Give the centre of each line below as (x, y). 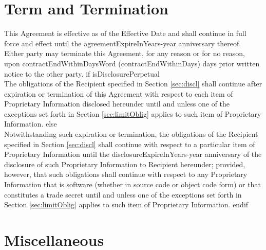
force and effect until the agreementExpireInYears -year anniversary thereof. (123, 43)
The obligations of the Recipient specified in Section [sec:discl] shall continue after (133, 84)
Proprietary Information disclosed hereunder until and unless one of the (117, 104)
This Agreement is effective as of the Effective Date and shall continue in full (125, 33)
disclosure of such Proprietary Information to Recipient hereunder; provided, (125, 164)
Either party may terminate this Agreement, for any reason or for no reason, (125, 53)
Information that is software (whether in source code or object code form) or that (132, 184)
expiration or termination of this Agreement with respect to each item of (119, 93)
